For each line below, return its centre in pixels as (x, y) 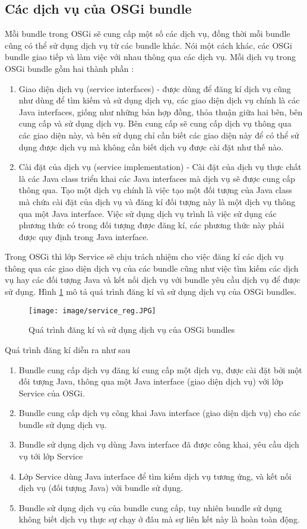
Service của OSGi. (52, 393)
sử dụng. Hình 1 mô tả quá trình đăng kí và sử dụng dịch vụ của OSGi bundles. (151, 292)
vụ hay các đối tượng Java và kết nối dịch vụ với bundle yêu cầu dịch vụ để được (153, 280)
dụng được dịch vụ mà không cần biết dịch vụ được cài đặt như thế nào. (151, 147)
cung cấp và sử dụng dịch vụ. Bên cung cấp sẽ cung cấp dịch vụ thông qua (155, 123)
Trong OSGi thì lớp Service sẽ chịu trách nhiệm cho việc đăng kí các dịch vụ (144, 256)
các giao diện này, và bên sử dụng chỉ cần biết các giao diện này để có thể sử (159, 135)
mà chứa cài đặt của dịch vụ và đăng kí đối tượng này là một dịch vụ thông (157, 201)
